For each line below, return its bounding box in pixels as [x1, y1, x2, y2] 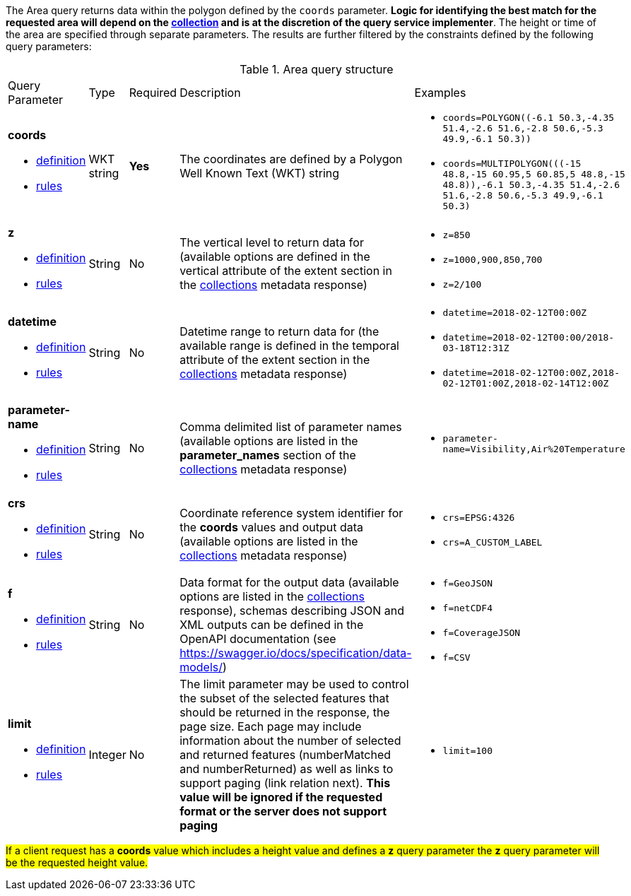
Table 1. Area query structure [240, 62, 394, 76]
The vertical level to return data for [179, 235, 364, 249]
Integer [88, 748, 126, 762]
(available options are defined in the [179, 249, 370, 264]
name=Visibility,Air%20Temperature [442, 444, 625, 454]
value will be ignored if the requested [179, 790, 383, 804]
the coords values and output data [179, 520, 363, 534]
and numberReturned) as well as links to [179, 762, 394, 776]
